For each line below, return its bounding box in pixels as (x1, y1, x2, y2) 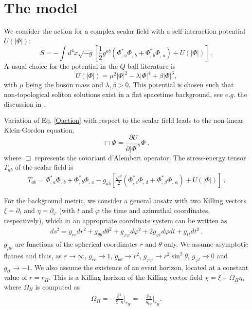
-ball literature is (125, 61, 176, 71)
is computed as (35, 281, 80, 291)
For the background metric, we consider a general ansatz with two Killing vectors (4, 195, 247, 205)
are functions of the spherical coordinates (15, 238, 138, 249)
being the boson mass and (26, 79, 103, 90)
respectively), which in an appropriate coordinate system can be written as (4, 215, 227, 226)
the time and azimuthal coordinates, (102, 205, 210, 215)
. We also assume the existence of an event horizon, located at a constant (30, 262, 249, 272)
